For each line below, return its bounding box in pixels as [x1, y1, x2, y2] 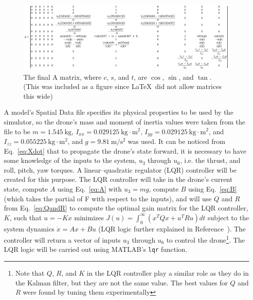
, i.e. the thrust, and [180, 155, 241, 165]
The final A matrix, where [23, 71, 102, 82]
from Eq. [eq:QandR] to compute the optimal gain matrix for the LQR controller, [4, 203, 248, 213]
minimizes [74, 212, 104, 222]
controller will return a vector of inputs [4, 234, 121, 245]
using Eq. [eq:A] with [57, 183, 122, 194]
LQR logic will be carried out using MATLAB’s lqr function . [4, 244, 187, 254]
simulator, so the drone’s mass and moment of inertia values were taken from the [4, 116, 246, 126]
